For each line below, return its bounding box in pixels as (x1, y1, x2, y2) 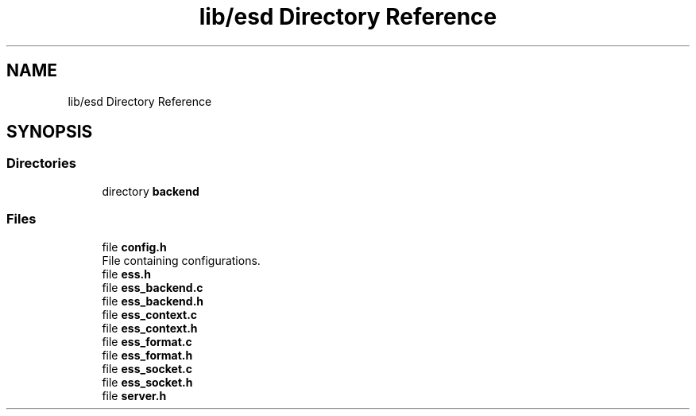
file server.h (102, 388, 167, 402)
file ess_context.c (102, 307, 198, 321)
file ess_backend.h (102, 294, 204, 308)
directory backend (102, 184, 199, 198)
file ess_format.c (102, 334, 192, 348)
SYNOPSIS (6, 122, 93, 142)
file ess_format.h (102, 348, 193, 362)
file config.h (102, 239, 167, 254)
